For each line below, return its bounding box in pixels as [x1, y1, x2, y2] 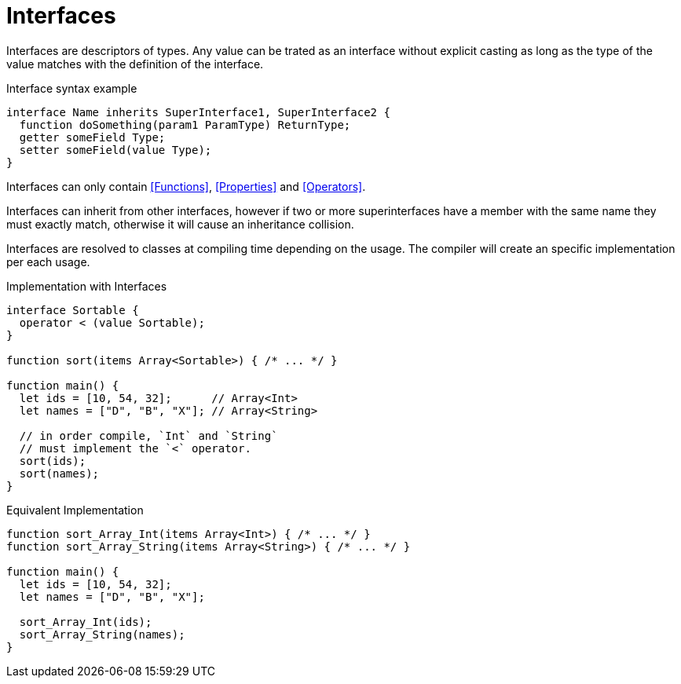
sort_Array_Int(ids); [19, 615, 152, 628]
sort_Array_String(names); [19, 627, 185, 641]
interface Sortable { [6, 303, 139, 316]
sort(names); [19, 466, 100, 480]
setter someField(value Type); [19, 143, 212, 156]
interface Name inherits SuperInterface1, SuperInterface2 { [6, 105, 390, 119]
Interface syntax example [6, 81, 137, 95]
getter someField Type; [19, 130, 166, 144]
